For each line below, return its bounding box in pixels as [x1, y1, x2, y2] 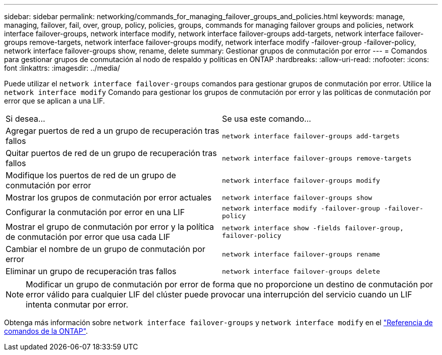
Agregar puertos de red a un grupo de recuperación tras [6, 126, 219, 136]
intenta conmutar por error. [26, 299, 129, 310]
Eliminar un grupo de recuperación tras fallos [6, 266, 177, 276]
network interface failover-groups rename [222, 250, 380, 258]
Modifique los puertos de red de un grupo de [6, 170, 176, 180]
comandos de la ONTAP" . [4, 327, 88, 335]
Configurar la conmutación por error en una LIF [6, 207, 185, 217]
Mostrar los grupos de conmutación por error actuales [6, 192, 212, 202]
